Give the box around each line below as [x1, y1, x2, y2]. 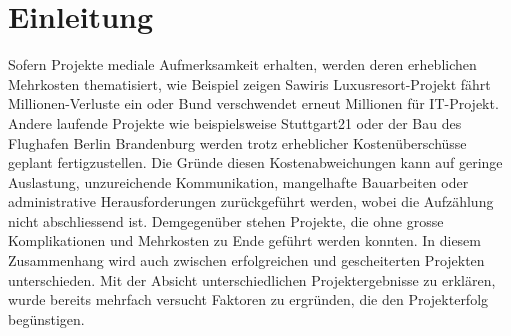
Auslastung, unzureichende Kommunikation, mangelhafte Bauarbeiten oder [8, 171, 469, 192]
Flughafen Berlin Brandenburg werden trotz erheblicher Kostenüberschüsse [8, 132, 467, 153]
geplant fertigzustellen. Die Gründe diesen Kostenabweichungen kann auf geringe [8, 152, 503, 173]
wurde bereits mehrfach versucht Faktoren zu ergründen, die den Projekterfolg [8, 289, 489, 310]
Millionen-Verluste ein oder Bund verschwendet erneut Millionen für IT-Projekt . [8, 93, 499, 114]
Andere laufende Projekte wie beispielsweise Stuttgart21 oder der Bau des [8, 112, 462, 133]
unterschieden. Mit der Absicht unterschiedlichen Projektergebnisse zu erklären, [8, 269, 496, 290]
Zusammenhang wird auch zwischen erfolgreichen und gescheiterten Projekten [8, 250, 485, 271]
